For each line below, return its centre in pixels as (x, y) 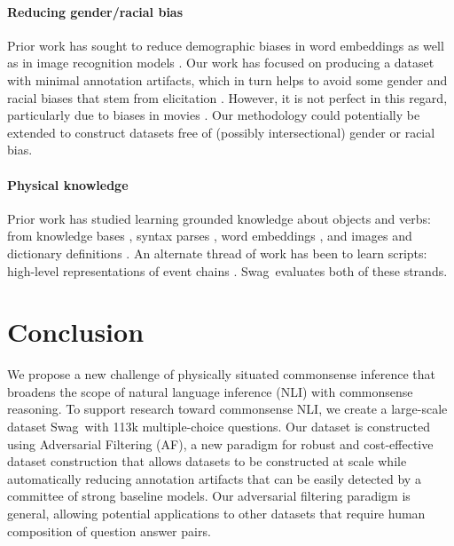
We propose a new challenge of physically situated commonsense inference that (222, 374)
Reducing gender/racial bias (95, 11)
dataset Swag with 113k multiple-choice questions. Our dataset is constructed (219, 427)
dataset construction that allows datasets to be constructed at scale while (207, 461)
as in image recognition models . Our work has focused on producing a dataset (221, 63)
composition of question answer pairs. (109, 530)
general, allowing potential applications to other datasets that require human (216, 513)
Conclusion (76, 332)
